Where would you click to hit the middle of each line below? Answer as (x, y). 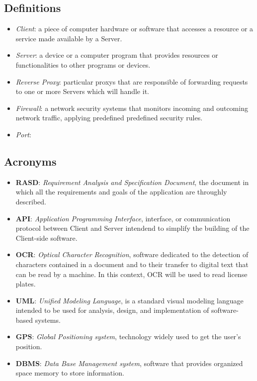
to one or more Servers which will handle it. (82, 91)
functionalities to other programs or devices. (83, 64)
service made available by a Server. (69, 38)
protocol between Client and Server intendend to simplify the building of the (132, 228)
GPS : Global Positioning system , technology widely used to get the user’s (128, 336)
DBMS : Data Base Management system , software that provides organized (129, 363)
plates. (26, 284)
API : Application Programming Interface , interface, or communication (123, 218)
